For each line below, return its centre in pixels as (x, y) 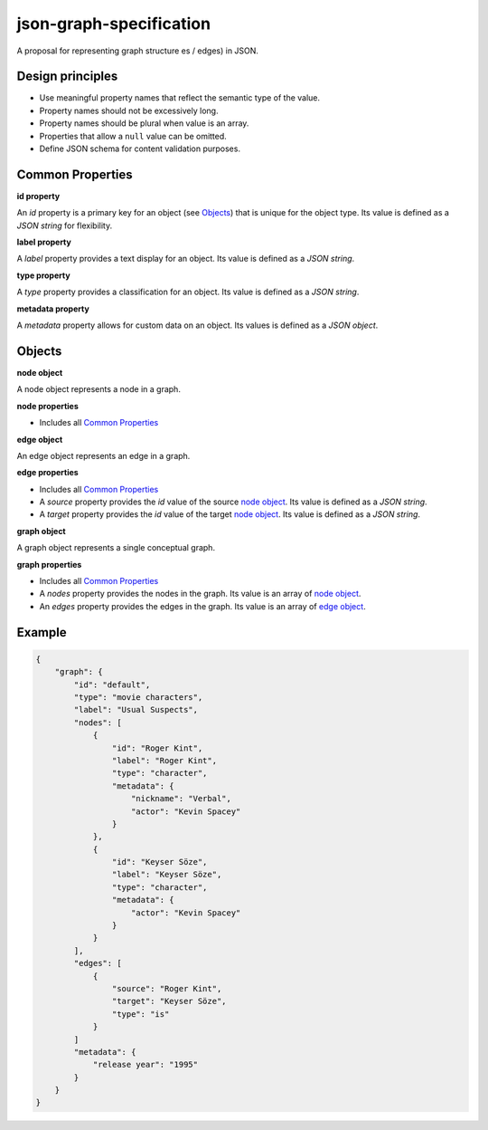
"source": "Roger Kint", (167, 988)
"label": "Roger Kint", (164, 760)
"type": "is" (141, 1014)
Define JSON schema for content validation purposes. (140, 148)
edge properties (47, 473)
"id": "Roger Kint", (157, 748)
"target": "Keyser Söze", (169, 1001)
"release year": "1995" (145, 1065)
